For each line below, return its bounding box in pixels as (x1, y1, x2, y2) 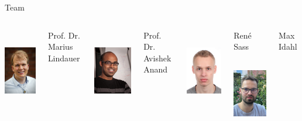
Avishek (143, 51, 171, 64)
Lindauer (47, 51, 80, 64)
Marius (47, 40, 73, 53)
